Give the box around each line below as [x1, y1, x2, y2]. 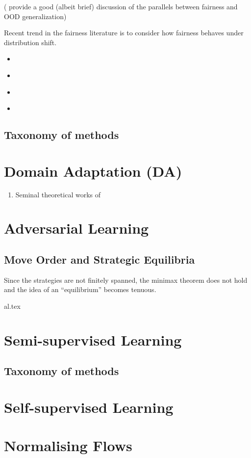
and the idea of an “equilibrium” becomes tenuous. [4, 284, 156, 295]
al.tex [4, 301, 21, 311]
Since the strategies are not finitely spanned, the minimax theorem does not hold [4, 274, 248, 285]
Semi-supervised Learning [4, 329, 182, 350]
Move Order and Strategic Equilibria [4, 252, 195, 267]
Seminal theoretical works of [15, 189, 101, 199]
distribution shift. [4, 37, 57, 47]
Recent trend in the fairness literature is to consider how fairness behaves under [4, 27, 244, 38]
